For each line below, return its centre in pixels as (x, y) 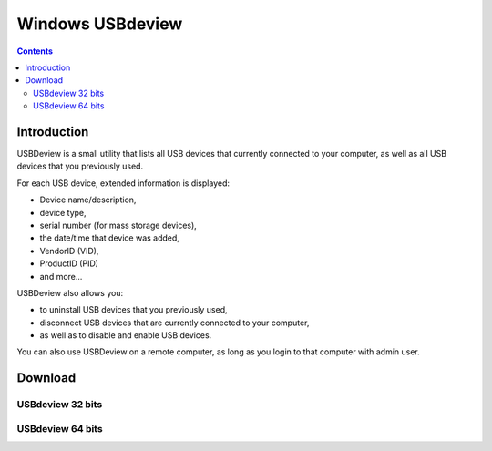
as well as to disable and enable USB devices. (126, 335)
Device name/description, (88, 200)
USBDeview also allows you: (70, 292)
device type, (63, 212)
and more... (61, 276)
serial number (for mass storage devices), (118, 225)
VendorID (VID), (69, 251)
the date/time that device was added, (109, 238)
